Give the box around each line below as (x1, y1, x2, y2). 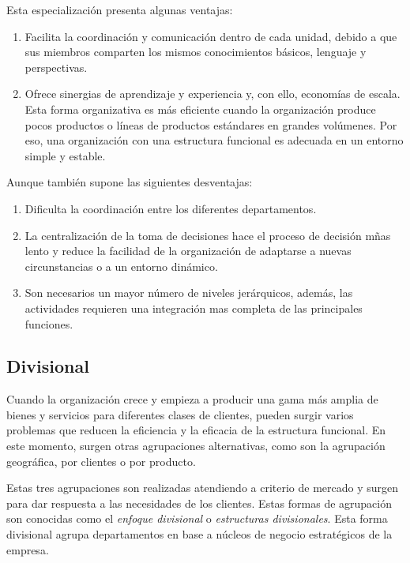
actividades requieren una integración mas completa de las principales (24, 299, 363, 316)
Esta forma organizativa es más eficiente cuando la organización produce (24, 100, 376, 117)
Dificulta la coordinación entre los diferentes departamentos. (24, 200, 317, 216)
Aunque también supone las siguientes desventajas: (6, 174, 253, 190)
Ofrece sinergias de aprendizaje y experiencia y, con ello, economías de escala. (24, 85, 401, 102)
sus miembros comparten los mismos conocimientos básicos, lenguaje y (24, 43, 367, 60)
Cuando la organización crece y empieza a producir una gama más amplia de (6, 391, 378, 407)
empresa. (6, 541, 49, 557)
